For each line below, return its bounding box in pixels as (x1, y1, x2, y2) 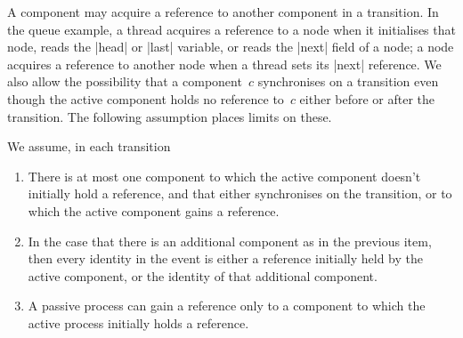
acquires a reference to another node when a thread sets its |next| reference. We (7, 54, 442, 73)
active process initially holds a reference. (28, 313, 249, 332)
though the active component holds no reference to (7, 89, 284, 108)
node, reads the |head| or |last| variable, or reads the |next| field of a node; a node (7, 37, 454, 56)
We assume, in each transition (7, 137, 171, 156)
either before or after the (299, 89, 435, 108)
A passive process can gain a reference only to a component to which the (28, 296, 426, 315)
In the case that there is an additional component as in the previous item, (28, 231, 432, 250)
